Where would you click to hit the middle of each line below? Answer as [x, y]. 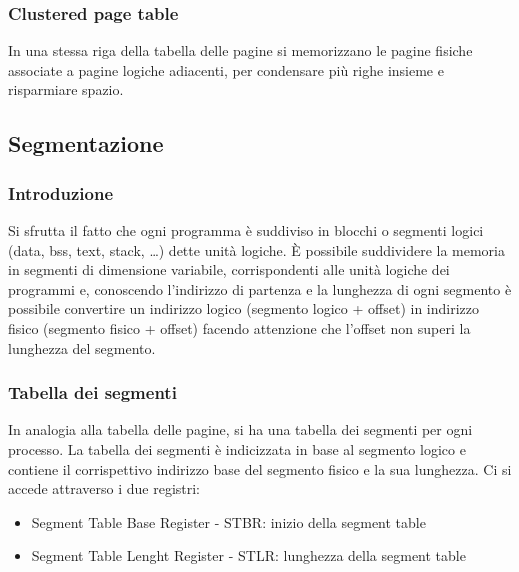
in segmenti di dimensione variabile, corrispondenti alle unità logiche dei [229, 269]
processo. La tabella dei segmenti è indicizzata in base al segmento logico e [237, 448]
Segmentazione [86, 143]
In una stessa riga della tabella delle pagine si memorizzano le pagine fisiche [240, 50]
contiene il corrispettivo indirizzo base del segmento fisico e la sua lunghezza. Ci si [260, 468]
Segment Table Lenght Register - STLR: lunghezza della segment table [248, 555]
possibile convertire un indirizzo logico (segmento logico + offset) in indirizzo [244, 308]
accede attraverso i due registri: [104, 488]
